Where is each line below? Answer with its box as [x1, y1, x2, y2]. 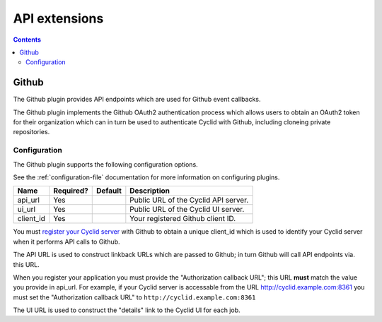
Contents [13, 35, 42, 44]
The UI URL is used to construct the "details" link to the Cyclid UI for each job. [13, 306, 241, 314]
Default [96, 186, 122, 196]
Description [129, 186, 170, 196]
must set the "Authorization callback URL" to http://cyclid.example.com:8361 [13, 293, 256, 302]
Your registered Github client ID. [129, 214, 236, 224]
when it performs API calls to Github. [13, 237, 120, 246]
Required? [53, 186, 88, 196]
